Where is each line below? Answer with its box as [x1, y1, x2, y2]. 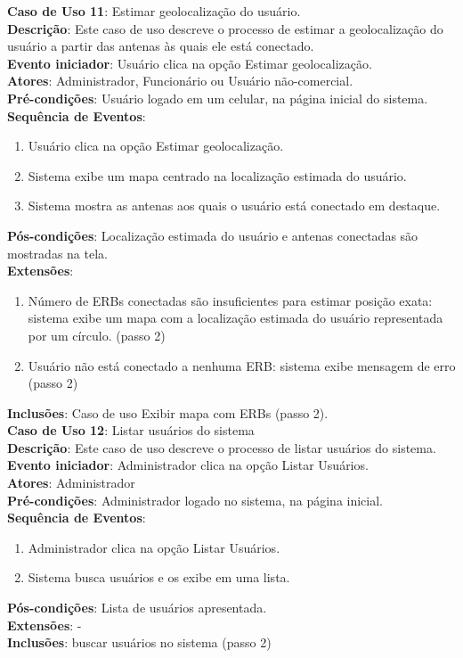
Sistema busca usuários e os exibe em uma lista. [28, 568, 290, 587]
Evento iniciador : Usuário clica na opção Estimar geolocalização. [7, 53, 372, 72]
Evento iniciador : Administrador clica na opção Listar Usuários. [7, 456, 369, 474]
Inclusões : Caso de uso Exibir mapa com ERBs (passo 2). [7, 403, 329, 422]
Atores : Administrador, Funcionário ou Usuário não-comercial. [7, 71, 353, 90]
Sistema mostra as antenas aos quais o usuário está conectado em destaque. [28, 196, 441, 215]
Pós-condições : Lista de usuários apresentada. [7, 598, 267, 617]
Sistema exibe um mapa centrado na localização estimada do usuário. [28, 166, 407, 185]
